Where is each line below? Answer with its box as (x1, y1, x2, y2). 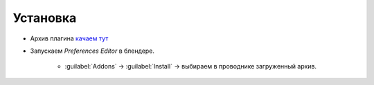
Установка (12, 10, 77, 25)
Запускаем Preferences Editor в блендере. (30, 47, 155, 55)
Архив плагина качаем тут (30, 34, 109, 42)
